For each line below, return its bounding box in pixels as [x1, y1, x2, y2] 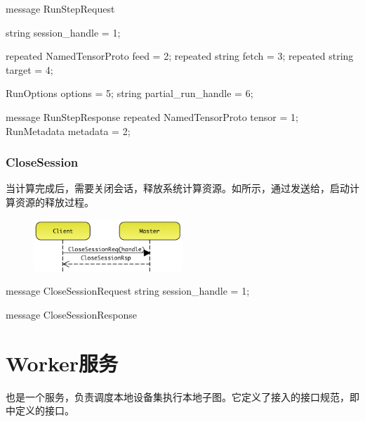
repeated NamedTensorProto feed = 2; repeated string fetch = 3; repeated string [6, 49, 354, 63]
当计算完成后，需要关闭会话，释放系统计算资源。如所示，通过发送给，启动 [6, 181, 350, 196]
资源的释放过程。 [15, 194, 94, 209]
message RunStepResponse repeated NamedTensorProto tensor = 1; [6, 109, 298, 124]
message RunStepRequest [6, 1, 115, 15]
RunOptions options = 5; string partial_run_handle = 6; [6, 86, 253, 101]
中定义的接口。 [6, 403, 74, 418]
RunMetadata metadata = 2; [6, 123, 131, 138]
